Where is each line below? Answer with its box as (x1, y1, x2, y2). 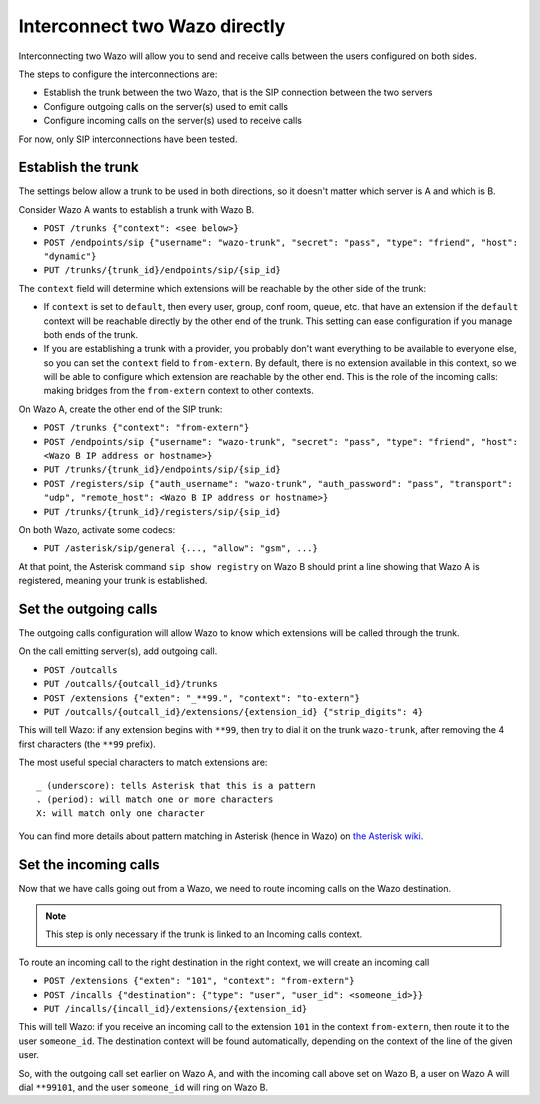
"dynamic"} (43, 250, 97, 262)
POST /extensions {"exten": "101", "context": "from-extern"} (43, 975, 355, 987)
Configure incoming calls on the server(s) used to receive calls (43, 115, 302, 127)
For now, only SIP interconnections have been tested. (18, 133, 238, 145)
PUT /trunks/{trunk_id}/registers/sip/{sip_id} (43, 506, 282, 517)
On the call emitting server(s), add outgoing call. (18, 645, 218, 657)
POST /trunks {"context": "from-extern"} (43, 422, 250, 434)
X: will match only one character (36, 808, 205, 819)
